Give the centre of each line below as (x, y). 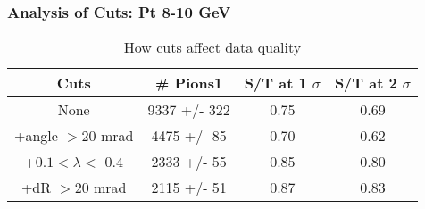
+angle (36, 136)
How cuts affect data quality (212, 47)
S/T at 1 (275, 83)
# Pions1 (189, 83)
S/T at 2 (366, 83)
